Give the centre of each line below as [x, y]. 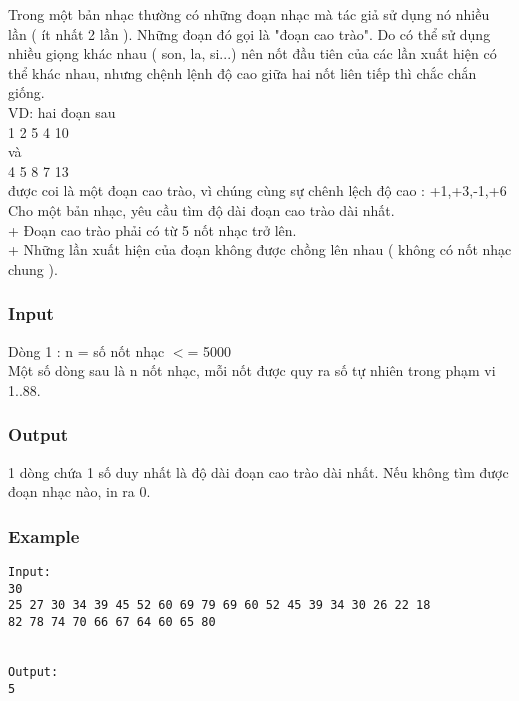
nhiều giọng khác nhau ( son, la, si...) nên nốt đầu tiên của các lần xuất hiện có [252, 53]
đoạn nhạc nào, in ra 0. [79, 491]
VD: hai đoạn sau [62, 111]
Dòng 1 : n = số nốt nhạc [86, 350]
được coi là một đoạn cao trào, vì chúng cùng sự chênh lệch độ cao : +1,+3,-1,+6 [257, 190]
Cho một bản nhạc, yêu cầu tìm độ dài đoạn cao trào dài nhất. [201, 209]
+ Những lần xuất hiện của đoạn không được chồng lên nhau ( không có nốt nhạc [260, 249]
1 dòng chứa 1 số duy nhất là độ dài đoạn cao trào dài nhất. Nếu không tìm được [258, 471]
